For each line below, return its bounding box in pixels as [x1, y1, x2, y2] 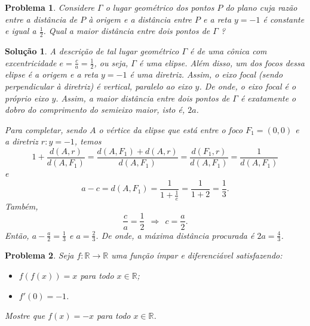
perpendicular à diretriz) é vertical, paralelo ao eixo [5, 80, 192, 93]
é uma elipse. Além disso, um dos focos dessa [139, 56, 305, 69]
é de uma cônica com [190, 45, 267, 57]
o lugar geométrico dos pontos [105, 1, 214, 13]
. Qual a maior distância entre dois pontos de [43, 24, 210, 37]
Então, [5, 229, 29, 241]
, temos [74, 135, 102, 147]
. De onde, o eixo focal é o [199, 80, 296, 93]
